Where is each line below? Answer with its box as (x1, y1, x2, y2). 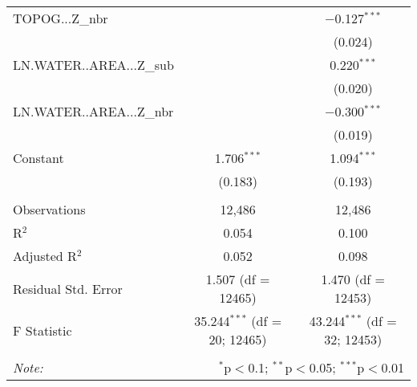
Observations (13, 200, 86, 218)
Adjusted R (13, 246, 77, 265)
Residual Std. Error (13, 279, 123, 298)
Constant (13, 149, 64, 167)
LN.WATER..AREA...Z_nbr (13, 102, 174, 120)
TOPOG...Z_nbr (13, 9, 108, 27)
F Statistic (13, 320, 72, 340)
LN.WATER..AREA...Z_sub (13, 55, 174, 74)
